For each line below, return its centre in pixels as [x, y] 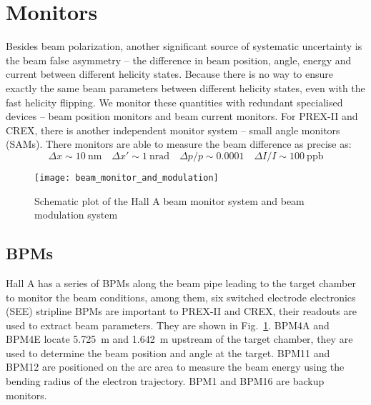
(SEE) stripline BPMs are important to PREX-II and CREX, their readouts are [182, 311]
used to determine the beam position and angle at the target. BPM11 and [168, 352]
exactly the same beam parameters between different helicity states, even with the [185, 87]
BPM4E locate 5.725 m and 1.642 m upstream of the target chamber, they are [179, 339]
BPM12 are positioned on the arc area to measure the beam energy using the [175, 367]
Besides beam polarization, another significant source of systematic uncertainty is [184, 46]
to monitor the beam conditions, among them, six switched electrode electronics [181, 297]
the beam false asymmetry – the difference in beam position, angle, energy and [179, 60]
